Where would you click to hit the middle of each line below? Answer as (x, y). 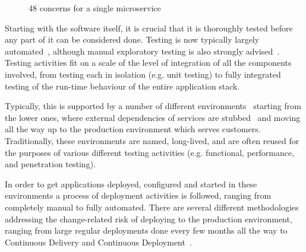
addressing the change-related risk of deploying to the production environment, (149, 218)
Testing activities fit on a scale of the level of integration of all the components (148, 63)
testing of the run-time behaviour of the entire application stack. (122, 86)
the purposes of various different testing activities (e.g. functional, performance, (150, 152)
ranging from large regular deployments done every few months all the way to (146, 230)
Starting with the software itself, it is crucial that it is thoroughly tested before (149, 28)
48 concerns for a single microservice (95, 8)
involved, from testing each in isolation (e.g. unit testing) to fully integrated (143, 74)
